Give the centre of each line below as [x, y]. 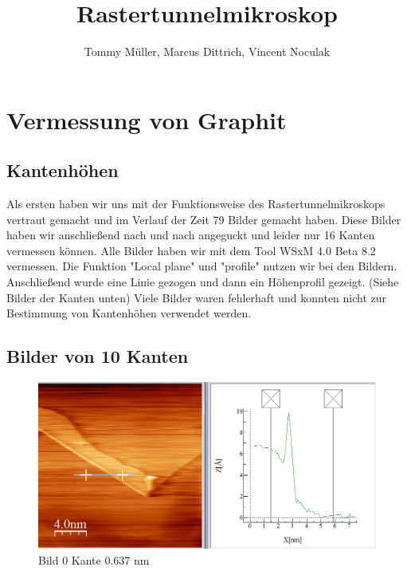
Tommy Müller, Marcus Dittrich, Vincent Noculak [207, 51]
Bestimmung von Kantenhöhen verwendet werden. [129, 313]
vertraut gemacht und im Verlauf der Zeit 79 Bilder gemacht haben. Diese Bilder [204, 219]
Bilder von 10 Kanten [98, 356]
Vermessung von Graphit [147, 119]
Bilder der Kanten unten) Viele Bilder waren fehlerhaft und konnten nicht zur [197, 297]
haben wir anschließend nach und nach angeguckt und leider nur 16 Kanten [191, 235]
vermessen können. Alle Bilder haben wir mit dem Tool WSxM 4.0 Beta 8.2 [191, 250]
